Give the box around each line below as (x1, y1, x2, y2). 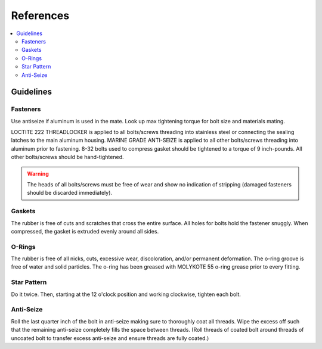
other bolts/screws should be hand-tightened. (11, 154, 124, 161)
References (11, 9, 70, 22)
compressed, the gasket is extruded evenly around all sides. (11, 228, 159, 235)
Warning (27, 170, 49, 177)
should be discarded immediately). (27, 189, 113, 197)
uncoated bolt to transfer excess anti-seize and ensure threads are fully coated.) (11, 334, 209, 342)
